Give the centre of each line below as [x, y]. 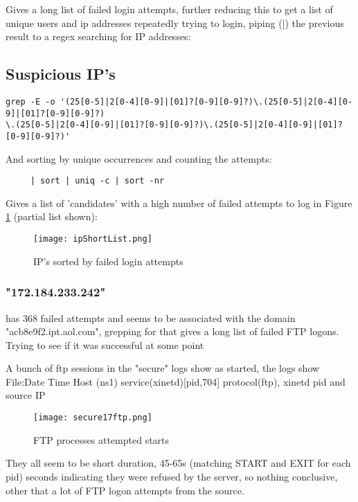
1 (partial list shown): [52, 216]
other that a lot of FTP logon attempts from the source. [125, 490]
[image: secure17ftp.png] [93, 418]
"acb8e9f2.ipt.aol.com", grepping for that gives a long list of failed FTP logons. [172, 331]
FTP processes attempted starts [101, 439]
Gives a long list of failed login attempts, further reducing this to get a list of [169, 9]
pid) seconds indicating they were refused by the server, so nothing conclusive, [172, 476]
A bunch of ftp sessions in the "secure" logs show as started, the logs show [163, 368]
